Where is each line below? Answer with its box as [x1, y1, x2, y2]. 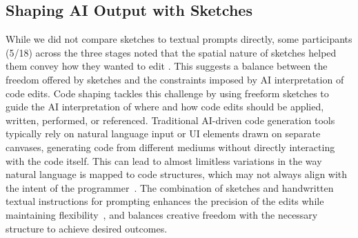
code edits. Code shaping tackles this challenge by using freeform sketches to [6, 86, 329, 100]
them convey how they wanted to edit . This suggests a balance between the [6, 59, 328, 73]
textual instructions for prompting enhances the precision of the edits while [6, 194, 324, 208]
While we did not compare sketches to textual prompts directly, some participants [6, 32, 352, 46]
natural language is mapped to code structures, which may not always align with [6, 167, 348, 181]
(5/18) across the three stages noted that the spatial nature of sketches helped [6, 45, 337, 59]
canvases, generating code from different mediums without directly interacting [6, 139, 335, 154]
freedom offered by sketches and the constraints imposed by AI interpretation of [6, 72, 344, 86]
